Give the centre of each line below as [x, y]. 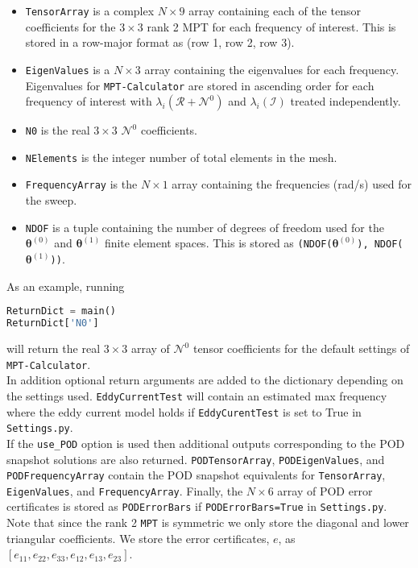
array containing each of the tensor [275, 10]
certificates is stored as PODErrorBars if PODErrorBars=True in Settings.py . [197, 506]
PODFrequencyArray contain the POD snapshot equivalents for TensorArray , [196, 475]
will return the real [54, 348]
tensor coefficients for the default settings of [301, 348]
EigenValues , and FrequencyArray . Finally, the [125, 490]
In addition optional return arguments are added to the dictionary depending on [205, 380]
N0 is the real [58, 130]
